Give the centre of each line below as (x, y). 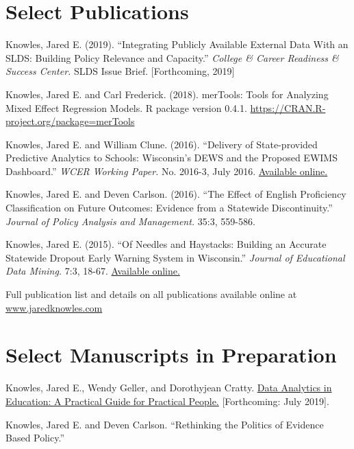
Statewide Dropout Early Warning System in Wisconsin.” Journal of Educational (175, 257)
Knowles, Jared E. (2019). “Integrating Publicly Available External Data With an (177, 44)
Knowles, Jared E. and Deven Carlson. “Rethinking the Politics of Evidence (165, 424)
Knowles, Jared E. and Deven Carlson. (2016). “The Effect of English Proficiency (176, 194)
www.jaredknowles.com (54, 307)
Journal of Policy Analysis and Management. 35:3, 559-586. (130, 221)
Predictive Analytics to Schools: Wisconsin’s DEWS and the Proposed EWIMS (172, 158)
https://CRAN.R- (288, 107)
